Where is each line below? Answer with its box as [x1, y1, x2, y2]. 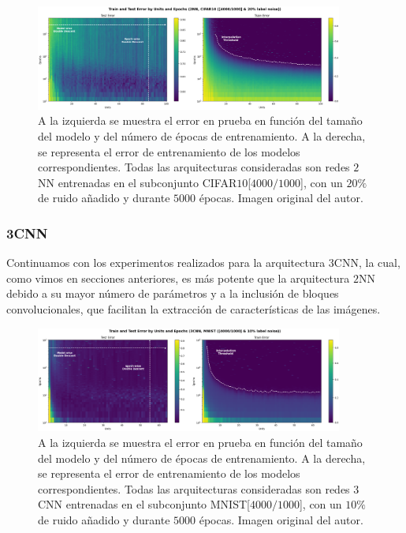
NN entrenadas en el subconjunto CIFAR [38, 174, 237, 190]
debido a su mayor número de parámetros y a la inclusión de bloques [6, 285, 339, 302]
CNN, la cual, [333, 254, 400, 271]
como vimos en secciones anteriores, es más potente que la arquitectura [6, 269, 350, 286]
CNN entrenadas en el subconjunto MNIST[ [38, 496, 250, 512]
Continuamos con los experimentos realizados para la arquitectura [6, 254, 326, 271]
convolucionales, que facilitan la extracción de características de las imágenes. [6, 300, 381, 317]
